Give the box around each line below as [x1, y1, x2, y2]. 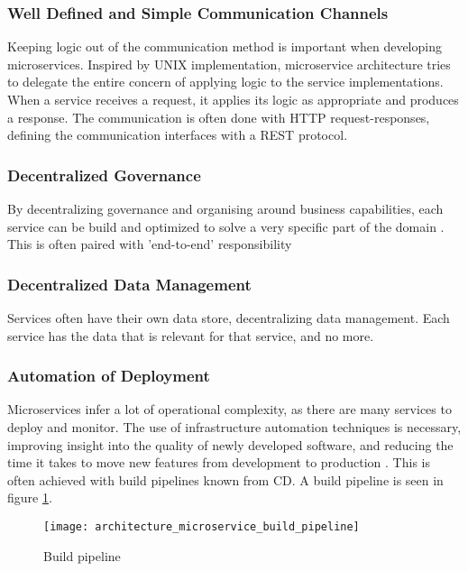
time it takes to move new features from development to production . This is [7, 453, 430, 472]
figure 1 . [7, 488, 52, 507]
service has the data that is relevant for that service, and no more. [7, 326, 374, 345]
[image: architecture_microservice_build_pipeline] [43, 520, 360, 533]
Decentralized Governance [7, 163, 201, 186]
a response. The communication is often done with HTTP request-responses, [7, 107, 430, 126]
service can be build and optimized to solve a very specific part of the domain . [7, 216, 445, 235]
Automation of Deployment [7, 364, 210, 387]
